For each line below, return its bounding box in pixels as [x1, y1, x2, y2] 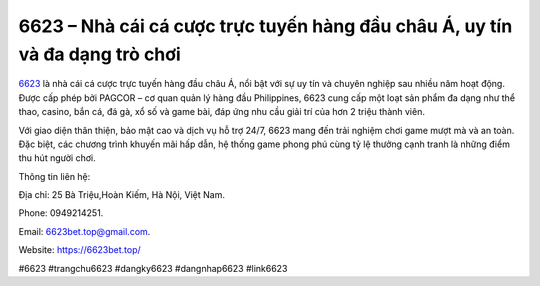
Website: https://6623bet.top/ [18, 244, 142, 256]
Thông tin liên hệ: [18, 170, 91, 182]
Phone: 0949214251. [18, 207, 104, 219]
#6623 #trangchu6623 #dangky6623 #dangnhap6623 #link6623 [18, 262, 288, 274]
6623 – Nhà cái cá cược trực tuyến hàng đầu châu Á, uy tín [18, 15, 513, 37]
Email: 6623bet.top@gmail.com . [18, 225, 151, 237]
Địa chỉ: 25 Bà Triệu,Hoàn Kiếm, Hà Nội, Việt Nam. [18, 189, 225, 201]
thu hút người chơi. [18, 152, 96, 164]
